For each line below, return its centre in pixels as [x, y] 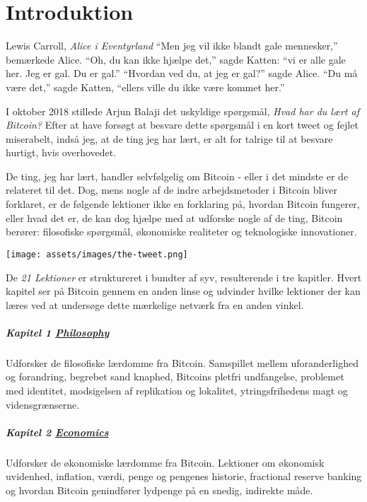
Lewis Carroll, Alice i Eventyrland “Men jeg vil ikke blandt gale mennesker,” [172, 46]
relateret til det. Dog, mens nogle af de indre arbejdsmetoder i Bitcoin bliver [171, 190]
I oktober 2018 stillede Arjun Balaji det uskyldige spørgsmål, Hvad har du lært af [182, 111]
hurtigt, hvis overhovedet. [61, 152]
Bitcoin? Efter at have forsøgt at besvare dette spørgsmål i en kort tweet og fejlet [182, 125]
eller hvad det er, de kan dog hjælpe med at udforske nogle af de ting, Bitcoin [174, 217]
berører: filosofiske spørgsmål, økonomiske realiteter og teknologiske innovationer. [181, 232]
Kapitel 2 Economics [57, 432]
